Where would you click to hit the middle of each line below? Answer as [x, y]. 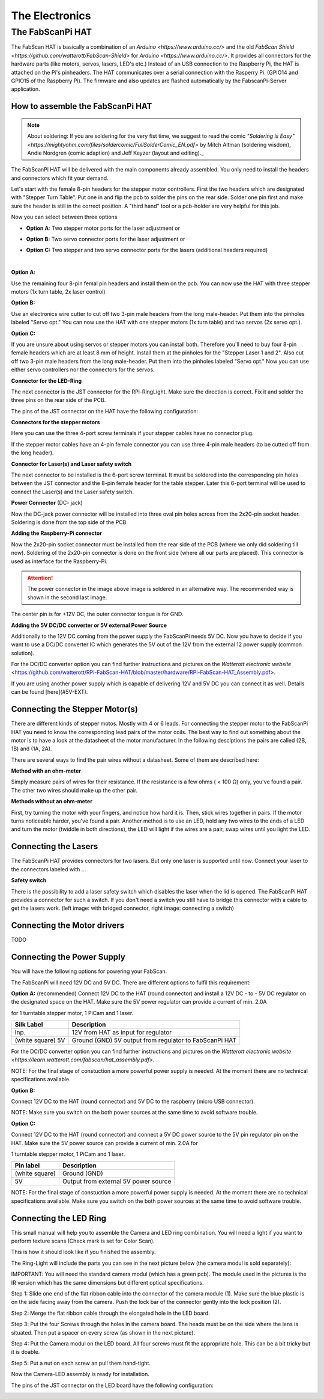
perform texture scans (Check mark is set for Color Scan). [83, 1241]
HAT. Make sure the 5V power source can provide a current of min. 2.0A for [104, 1143]
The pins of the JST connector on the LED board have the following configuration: [112, 1385]
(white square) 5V [40, 1040]
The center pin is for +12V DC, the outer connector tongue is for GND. [97, 614]
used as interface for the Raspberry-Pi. [59, 561]
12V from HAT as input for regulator [122, 1033]
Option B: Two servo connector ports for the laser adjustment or [106, 239]
